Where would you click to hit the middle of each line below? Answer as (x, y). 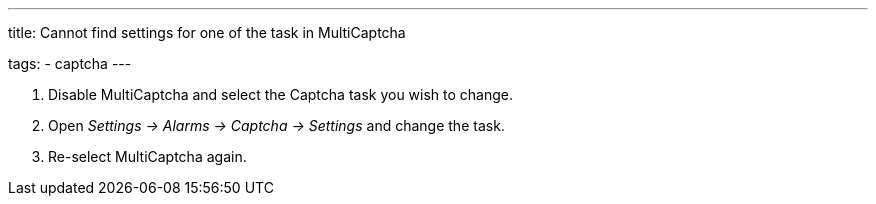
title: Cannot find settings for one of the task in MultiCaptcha (207, 32)
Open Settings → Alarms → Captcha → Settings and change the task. (276, 125)
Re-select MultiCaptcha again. (147, 156)
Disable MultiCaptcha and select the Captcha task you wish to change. (281, 94)
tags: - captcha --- (70, 63)
